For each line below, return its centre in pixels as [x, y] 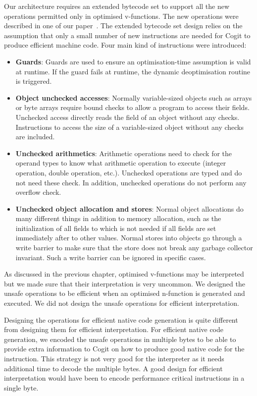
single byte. [21, 387]
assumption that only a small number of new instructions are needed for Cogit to [127, 35]
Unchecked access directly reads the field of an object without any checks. [128, 117]
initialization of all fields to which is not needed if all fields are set [116, 228]
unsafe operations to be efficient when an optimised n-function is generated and [125, 293]
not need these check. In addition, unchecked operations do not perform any [131, 182]
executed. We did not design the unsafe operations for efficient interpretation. [122, 303]
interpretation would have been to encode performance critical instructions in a [124, 378]
